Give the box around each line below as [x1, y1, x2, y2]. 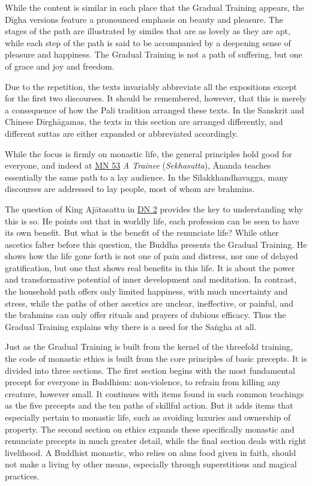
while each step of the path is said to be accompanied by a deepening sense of [5, 36, 291, 49]
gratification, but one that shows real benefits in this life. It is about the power [5, 261, 295, 274]
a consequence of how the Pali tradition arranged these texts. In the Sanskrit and [5, 103, 304, 116]
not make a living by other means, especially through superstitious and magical [5, 458, 297, 470]
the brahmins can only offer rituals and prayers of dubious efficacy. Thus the [5, 308, 286, 321]
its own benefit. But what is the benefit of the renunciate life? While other [5, 226, 279, 239]
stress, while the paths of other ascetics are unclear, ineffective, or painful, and [5, 296, 293, 309]
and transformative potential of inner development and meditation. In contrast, [5, 273, 297, 286]
